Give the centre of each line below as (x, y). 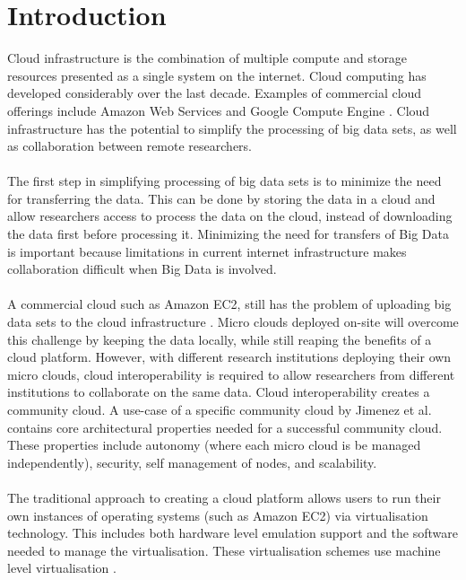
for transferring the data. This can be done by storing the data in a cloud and (221, 198)
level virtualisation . (62, 568)
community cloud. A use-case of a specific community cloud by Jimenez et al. (220, 409)
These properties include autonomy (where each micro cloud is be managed (214, 445)
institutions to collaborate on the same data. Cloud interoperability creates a (219, 392)
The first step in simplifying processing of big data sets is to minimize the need (224, 181)
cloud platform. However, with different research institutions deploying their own (229, 357)
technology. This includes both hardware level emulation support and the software (233, 533)
